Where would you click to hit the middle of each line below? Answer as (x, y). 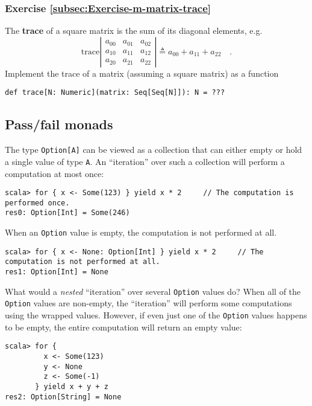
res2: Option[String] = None (63, 397)
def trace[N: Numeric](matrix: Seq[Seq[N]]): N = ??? (115, 93)
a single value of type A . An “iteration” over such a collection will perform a (145, 161)
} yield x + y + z (72, 386)
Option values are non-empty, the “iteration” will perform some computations (148, 303)
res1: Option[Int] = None (57, 272)
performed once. (37, 203)
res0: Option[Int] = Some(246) (67, 213)
